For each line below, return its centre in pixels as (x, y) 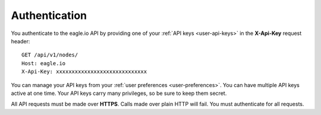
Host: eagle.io (44, 63)
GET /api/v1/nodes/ (50, 55)
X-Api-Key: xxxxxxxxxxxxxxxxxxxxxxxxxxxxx (84, 72)
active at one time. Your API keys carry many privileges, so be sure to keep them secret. (119, 93)
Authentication (49, 15)
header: (21, 41)
